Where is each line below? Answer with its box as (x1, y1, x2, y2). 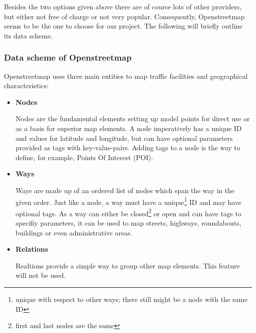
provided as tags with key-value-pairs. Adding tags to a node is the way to (15, 142, 241, 153)
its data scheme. (4, 30, 53, 40)
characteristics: (4, 80, 49, 91)
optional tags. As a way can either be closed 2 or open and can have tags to (15, 206, 242, 218)
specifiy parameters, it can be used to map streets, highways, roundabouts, (15, 218, 241, 228)
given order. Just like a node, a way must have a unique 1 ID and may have (15, 195, 242, 207)
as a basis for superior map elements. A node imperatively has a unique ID (15, 123, 242, 133)
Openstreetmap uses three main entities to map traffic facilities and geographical (4, 70, 248, 81)
